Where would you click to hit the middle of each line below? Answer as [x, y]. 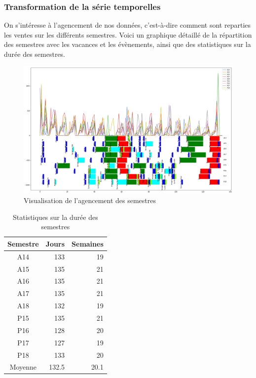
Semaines [88, 243]
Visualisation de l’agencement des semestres [90, 200]
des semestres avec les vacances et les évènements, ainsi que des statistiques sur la [128, 44]
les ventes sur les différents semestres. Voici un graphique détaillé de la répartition [128, 34]
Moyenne [23, 367]
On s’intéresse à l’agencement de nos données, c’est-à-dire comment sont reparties [128, 25]
